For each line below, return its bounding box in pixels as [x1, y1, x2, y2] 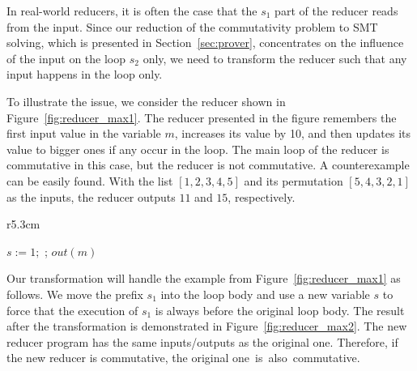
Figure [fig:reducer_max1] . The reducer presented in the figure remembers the [6, 109, 397, 126]
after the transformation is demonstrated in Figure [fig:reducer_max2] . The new [6, 318, 407, 335]
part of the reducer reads [274, 2, 398, 19]
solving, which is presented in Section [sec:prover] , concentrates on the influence [6, 34, 404, 51]
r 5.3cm [6, 215, 40, 232]
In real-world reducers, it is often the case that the [6, 2, 257, 19]
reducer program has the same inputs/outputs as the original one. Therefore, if [6, 333, 398, 350]
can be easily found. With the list [6, 172, 173, 189]
